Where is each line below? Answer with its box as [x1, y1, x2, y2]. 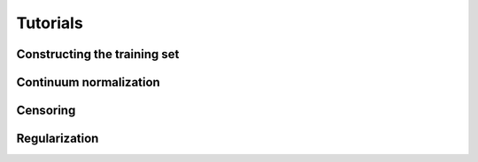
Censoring [16, 103, 76, 118]
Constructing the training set [16, 47, 180, 62]
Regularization [16, 131, 99, 146]
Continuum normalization [16, 75, 161, 90]
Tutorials [16, 13, 83, 33]
